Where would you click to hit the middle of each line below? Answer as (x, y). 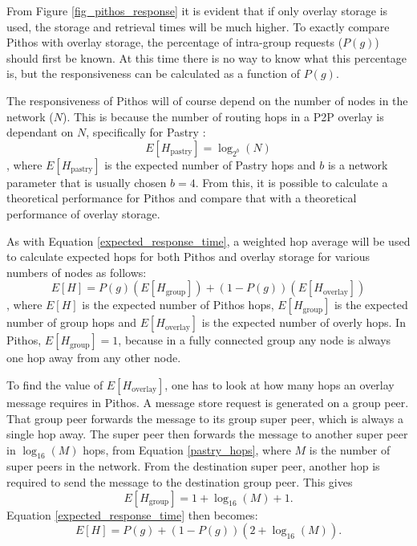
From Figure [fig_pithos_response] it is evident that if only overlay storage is (197, 10)
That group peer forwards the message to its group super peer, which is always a (205, 418)
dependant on (40, 132)
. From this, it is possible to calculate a (291, 182)
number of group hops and (71, 322)
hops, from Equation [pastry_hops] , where (187, 449)
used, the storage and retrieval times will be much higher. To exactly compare (198, 26)
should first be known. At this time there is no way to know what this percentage (207, 57)
